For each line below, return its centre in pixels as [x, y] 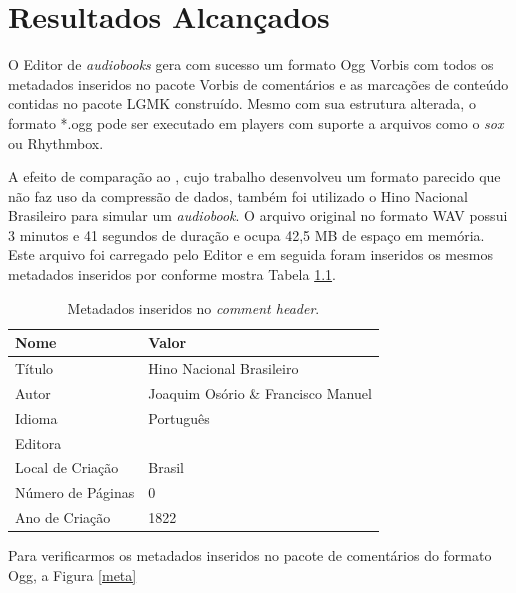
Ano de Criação [63, 517]
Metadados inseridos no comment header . [193, 307]
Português [179, 417]
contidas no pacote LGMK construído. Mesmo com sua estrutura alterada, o [242, 103]
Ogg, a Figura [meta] [72, 574]
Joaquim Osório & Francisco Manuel [260, 392]
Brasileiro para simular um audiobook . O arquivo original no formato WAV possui [258, 215]
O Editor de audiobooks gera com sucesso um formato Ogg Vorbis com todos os [251, 64]
